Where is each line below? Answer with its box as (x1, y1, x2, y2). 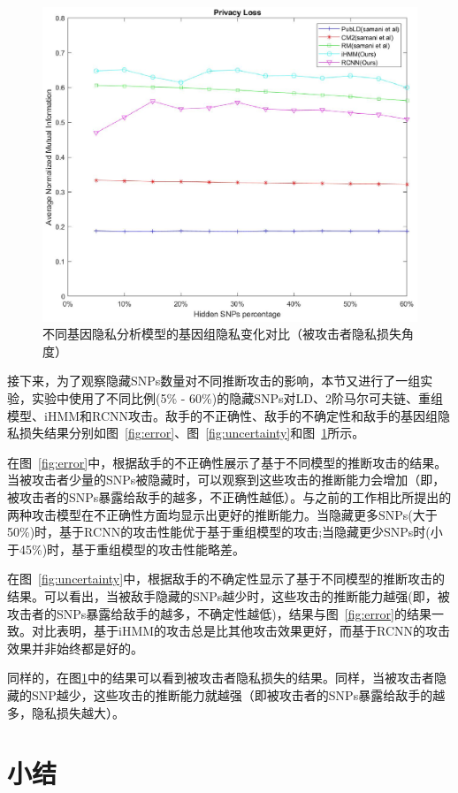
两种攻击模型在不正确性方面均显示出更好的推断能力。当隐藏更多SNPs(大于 (7, 505, 438, 523)
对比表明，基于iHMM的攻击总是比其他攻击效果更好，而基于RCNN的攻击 (31, 621, 451, 640)
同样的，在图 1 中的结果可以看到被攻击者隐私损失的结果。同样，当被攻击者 (7, 668, 434, 687)
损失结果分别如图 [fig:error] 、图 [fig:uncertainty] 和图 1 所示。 (19, 423, 365, 442)
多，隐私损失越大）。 (7, 703, 125, 721)
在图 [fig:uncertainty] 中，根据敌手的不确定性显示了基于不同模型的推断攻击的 (7, 569, 446, 588)
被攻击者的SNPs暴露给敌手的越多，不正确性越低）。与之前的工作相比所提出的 (7, 488, 452, 507)
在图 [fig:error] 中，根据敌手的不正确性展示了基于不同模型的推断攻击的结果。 (7, 453, 447, 471)
